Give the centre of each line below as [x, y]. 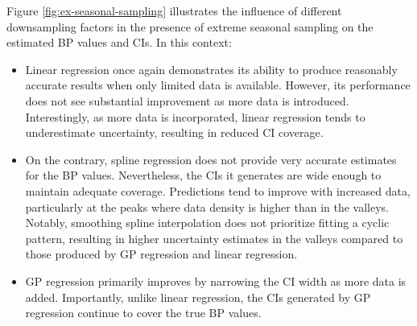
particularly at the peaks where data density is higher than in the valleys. [207, 206]
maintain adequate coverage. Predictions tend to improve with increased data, [218, 190]
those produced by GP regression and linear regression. [161, 254]
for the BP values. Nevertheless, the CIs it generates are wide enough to [203, 175]
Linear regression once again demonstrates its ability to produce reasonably [211, 69]
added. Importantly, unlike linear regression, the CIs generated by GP [198, 297]
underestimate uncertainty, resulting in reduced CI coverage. [174, 132]
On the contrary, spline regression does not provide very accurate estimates [211, 159]
